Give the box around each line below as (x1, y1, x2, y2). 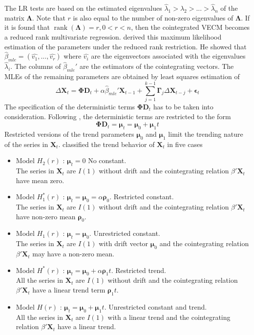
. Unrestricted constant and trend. (104, 301, 207, 312)
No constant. (88, 155, 127, 166)
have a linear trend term (32, 285, 106, 295)
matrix (4, 12, 24, 22)
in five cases (167, 139, 203, 149)
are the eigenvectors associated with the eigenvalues (91, 51, 246, 61)
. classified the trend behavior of (58, 139, 155, 149)
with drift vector (99, 238, 148, 249)
